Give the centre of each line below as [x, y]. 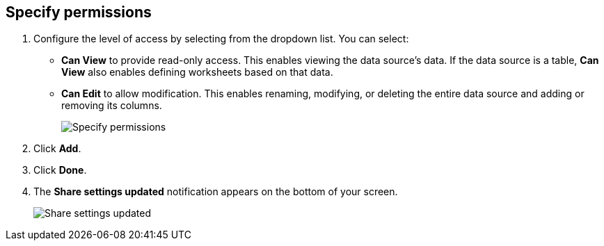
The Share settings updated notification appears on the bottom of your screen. [216, 192]
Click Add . [57, 149]
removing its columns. [112, 106]
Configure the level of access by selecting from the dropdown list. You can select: [221, 39]
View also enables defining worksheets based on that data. [197, 72]
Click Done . [60, 170]
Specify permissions [79, 12]
